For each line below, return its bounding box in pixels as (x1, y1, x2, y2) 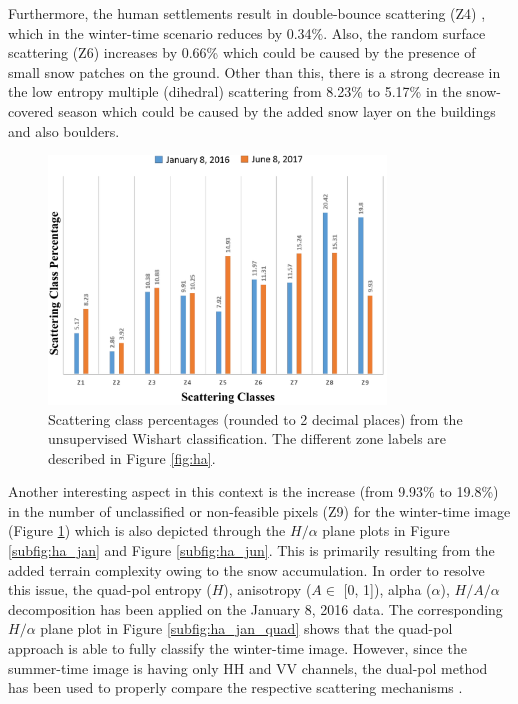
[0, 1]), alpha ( (343, 579, 432, 600)
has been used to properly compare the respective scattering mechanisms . (8, 677, 463, 698)
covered (8, 100, 54, 121)
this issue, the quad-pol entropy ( (8, 579, 212, 600)
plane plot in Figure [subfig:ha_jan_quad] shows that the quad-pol (40, 618, 453, 639)
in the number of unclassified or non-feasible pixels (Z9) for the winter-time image (8, 500, 511, 521)
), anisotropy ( (223, 579, 312, 600)
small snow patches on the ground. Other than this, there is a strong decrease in (8, 61, 501, 82)
